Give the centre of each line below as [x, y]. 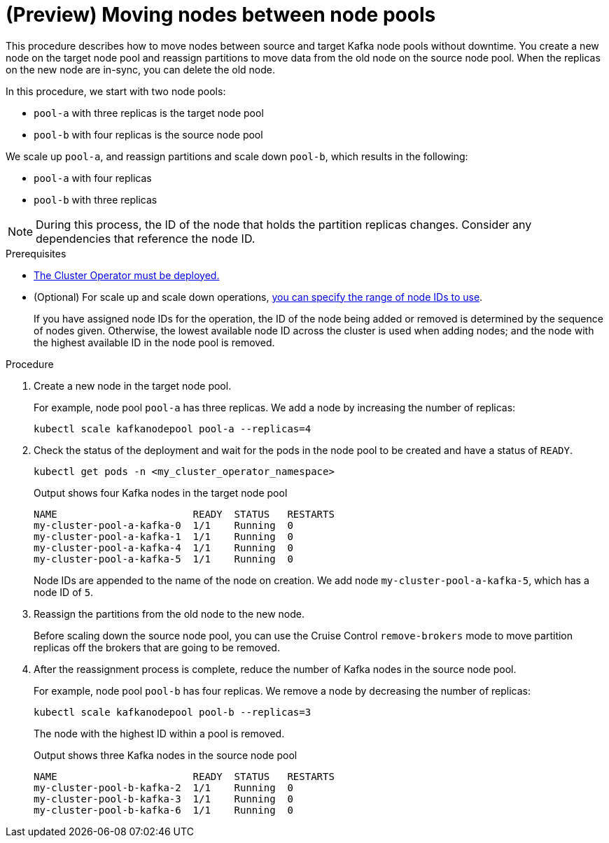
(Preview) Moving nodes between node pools [221, 15]
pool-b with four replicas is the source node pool [148, 134]
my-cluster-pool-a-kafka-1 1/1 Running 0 [163, 536]
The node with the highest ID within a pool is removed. [159, 733]
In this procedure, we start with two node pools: [116, 91]
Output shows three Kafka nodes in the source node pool [166, 755]
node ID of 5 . [64, 592]
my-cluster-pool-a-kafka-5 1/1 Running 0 [163, 559]
